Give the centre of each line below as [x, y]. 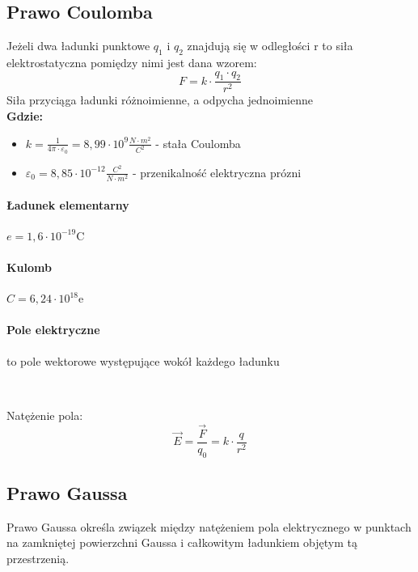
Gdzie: [25, 116]
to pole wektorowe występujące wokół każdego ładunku [143, 360]
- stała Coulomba [198, 143]
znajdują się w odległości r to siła [270, 46]
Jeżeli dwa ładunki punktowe [78, 46]
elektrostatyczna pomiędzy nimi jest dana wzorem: [132, 62]
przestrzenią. [38, 558]
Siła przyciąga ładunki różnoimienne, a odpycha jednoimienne [160, 100]
